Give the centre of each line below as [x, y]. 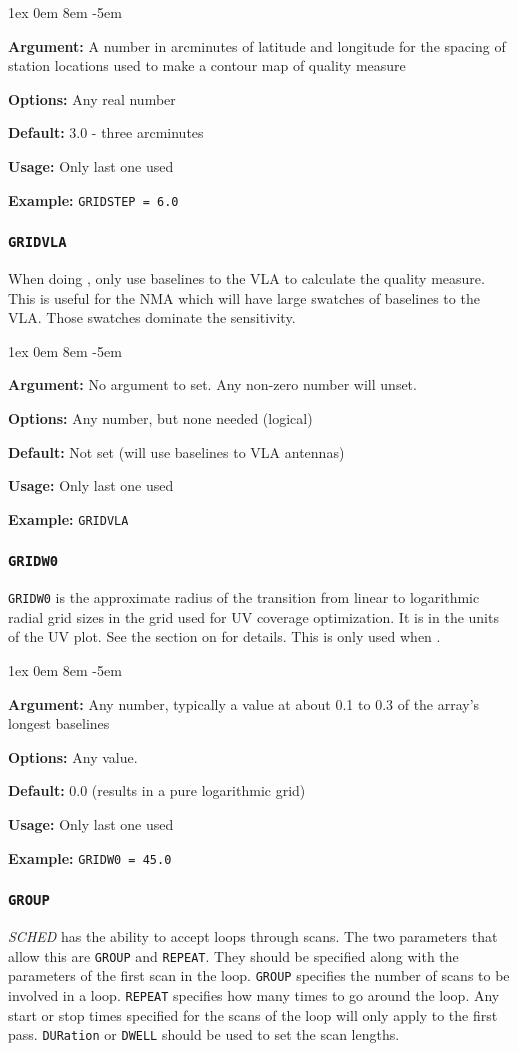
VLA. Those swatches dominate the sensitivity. [152, 317]
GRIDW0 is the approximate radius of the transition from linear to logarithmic [244, 597]
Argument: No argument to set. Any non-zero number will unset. [212, 384]
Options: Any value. [73, 756]
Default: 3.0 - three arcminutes [106, 132]
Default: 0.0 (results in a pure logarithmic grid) [157, 790]
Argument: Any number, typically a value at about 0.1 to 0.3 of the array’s [244, 703]
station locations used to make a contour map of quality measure [207, 65]
